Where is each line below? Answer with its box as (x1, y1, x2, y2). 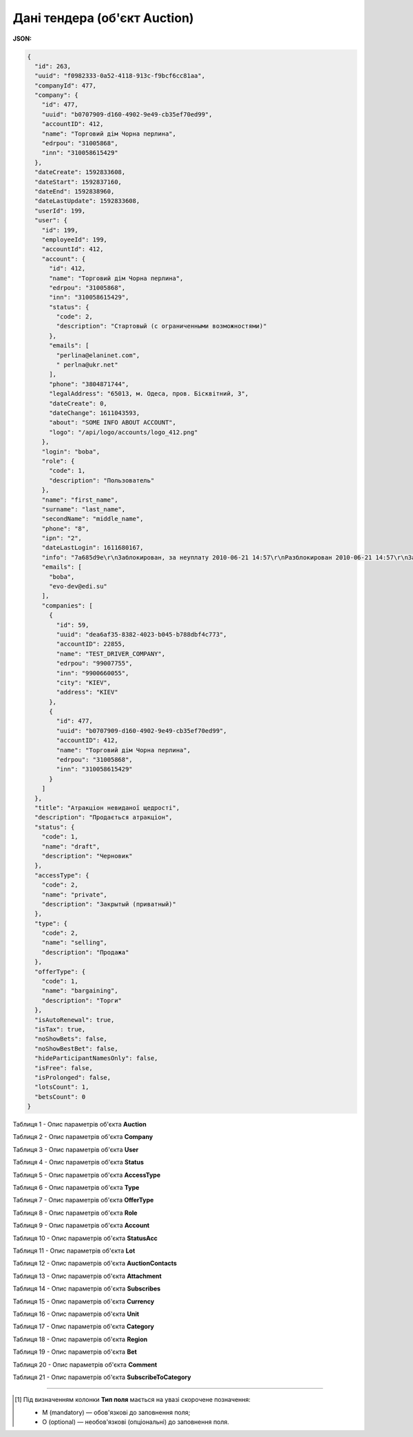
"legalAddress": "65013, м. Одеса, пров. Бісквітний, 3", (49, 390, 249, 398)
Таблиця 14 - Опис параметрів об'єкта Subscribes (12, 1284, 161, 1293)
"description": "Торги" (41, 997, 122, 1004)
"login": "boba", (41, 447, 100, 456)
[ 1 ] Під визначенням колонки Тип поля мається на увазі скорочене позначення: (14, 1396, 251, 1404)
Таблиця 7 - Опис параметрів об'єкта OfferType (12, 1196, 154, 1204)
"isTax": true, (34, 1025, 86, 1033)
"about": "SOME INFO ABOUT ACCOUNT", (49, 418, 177, 427)
